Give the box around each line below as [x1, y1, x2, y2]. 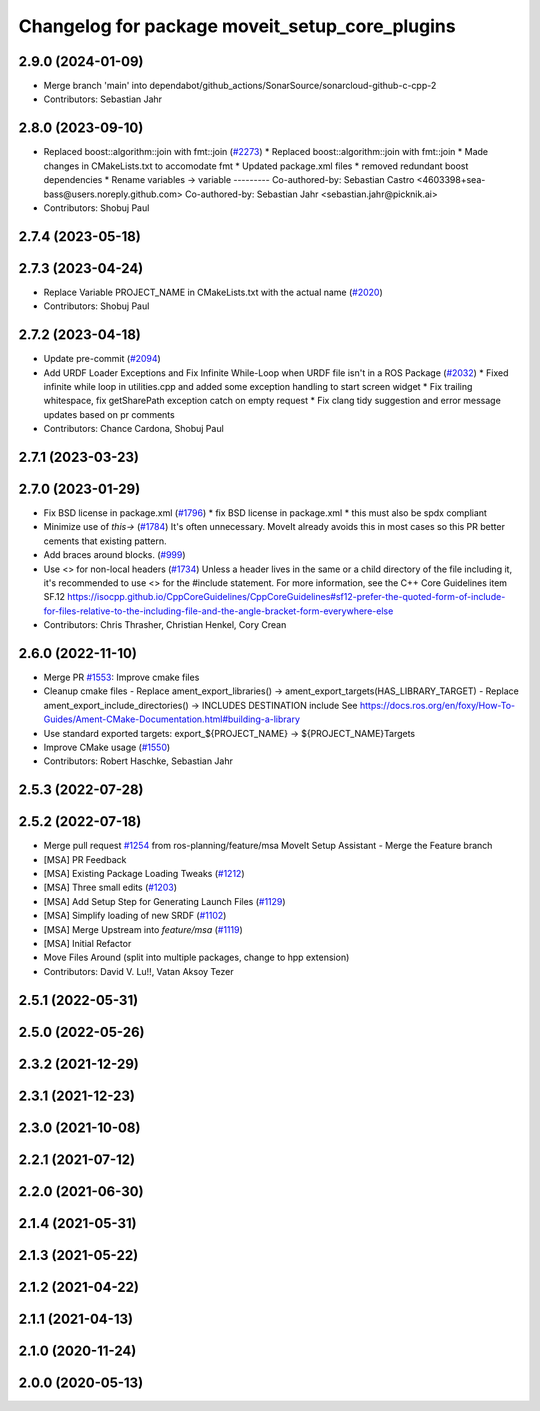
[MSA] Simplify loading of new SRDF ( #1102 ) [43, 910, 227, 922]
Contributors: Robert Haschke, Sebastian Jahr [43, 755, 234, 767]
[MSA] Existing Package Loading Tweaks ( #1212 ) [43, 868, 245, 880]
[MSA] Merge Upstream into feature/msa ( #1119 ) [43, 923, 244, 935]
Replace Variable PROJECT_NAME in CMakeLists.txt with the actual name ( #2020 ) [43, 286, 384, 298]
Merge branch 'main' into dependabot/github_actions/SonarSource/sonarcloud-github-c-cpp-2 [43, 80, 437, 92]
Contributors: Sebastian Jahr [43, 93, 163, 105]
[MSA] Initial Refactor [43, 938, 132, 950]
